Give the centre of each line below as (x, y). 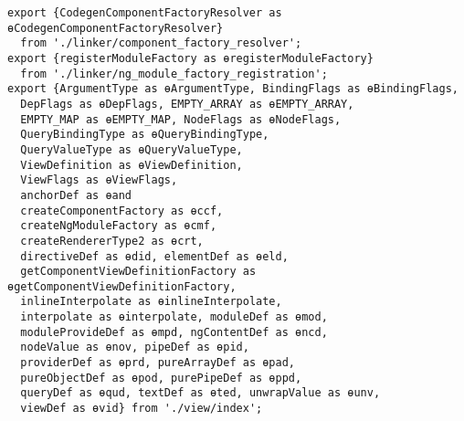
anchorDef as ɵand (76, 195)
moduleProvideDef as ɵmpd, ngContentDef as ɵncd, (174, 332)
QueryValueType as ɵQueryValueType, (132, 149)
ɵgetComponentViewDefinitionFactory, (122, 286)
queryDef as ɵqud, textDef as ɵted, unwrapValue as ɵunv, (200, 393)
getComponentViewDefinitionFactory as (138, 272)
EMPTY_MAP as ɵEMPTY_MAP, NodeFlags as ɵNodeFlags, (181, 119)
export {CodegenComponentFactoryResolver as (145, 13)
